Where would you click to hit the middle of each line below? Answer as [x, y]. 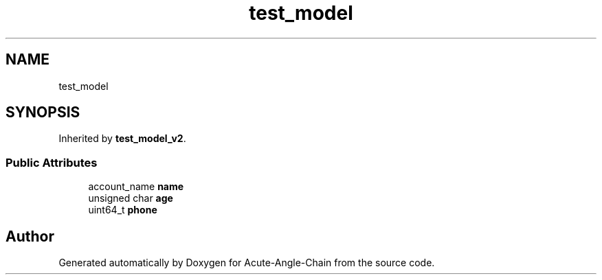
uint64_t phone [123, 210]
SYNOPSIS [43, 113]
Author [30, 236]
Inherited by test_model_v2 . [122, 139]
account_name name [136, 187]
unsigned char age [131, 198]
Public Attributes [52, 162]
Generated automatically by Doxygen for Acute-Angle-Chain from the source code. [247, 263]
